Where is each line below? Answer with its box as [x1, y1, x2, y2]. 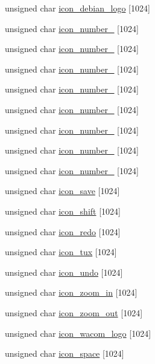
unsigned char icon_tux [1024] [5, 245, 117, 258]
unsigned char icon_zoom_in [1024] [5, 286, 138, 299]
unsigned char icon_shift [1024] [5, 204, 121, 217]
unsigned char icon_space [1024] [5, 347, 124, 360]
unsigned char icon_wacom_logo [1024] [5, 327, 151, 339]
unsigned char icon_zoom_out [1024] [5, 306, 143, 319]
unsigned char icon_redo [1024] [5, 225, 121, 238]
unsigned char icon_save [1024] [5, 184, 120, 197]
